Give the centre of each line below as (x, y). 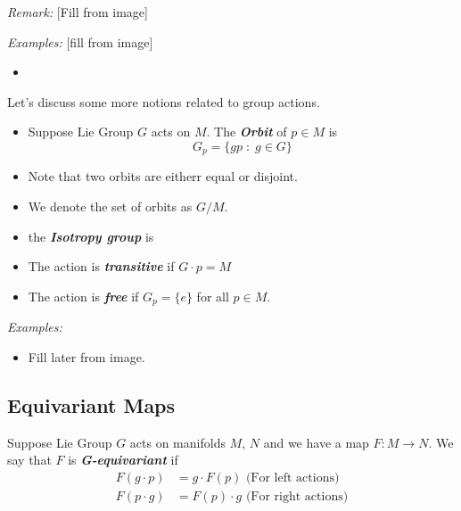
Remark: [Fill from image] (78, 12)
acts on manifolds (177, 442)
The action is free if (83, 296)
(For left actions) (292, 478)
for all (213, 296)
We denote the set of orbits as (110, 206)
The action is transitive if (101, 266)
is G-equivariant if (123, 460)
